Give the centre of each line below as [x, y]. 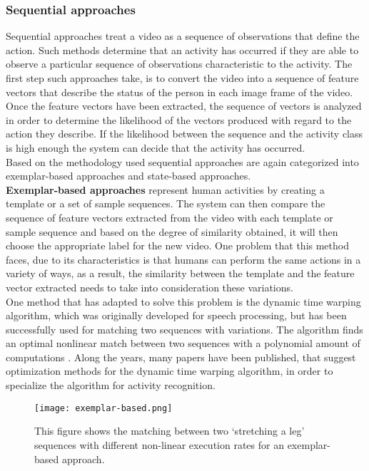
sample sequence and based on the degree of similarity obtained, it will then [172, 231]
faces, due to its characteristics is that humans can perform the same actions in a [183, 259]
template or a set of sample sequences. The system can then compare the [166, 203]
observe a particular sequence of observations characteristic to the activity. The [179, 64]
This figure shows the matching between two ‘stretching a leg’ [170, 431]
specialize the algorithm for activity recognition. [111, 385]
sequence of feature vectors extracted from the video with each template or [170, 217]
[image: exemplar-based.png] [103, 408]
